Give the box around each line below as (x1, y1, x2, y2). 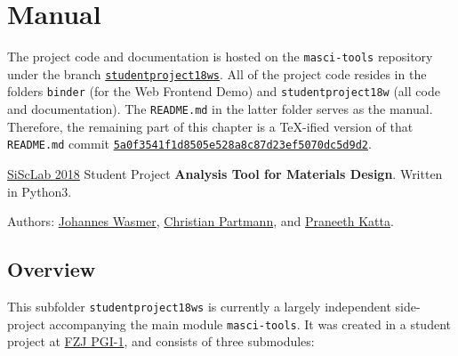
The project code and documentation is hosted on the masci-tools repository (7, 47, 433, 66)
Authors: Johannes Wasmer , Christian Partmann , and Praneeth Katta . (7, 212, 394, 231)
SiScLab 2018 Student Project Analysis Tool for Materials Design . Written (7, 165, 443, 182)
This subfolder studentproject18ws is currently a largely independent (7, 296, 391, 315)
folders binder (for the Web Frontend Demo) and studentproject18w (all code (7, 82, 440, 101)
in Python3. (7, 182, 72, 200)
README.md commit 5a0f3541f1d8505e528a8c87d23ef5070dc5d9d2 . (7, 134, 372, 153)
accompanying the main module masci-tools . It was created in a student (49, 314, 451, 333)
